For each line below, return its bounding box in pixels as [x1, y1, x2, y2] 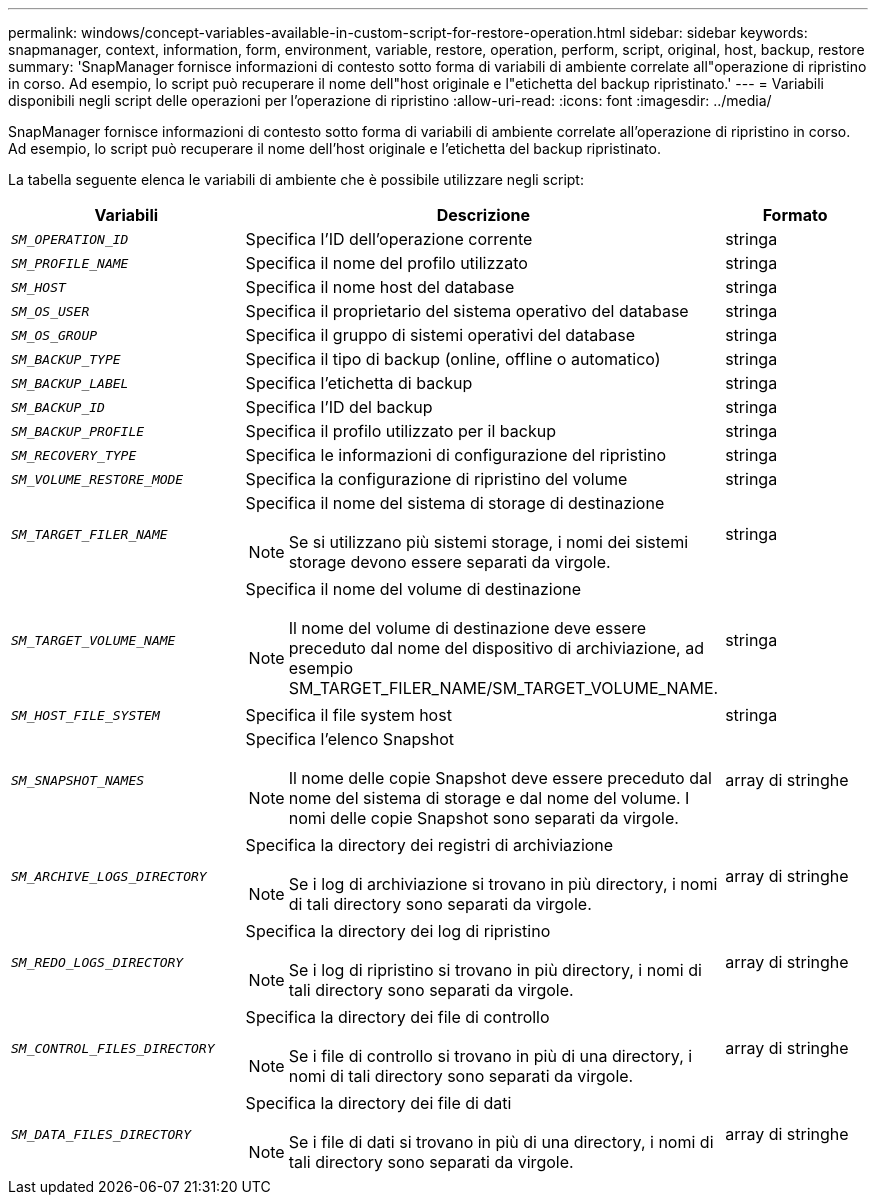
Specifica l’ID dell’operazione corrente [245, 229, 533, 249]
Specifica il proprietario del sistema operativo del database [245, 301, 689, 321]
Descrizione [436, 205, 530, 225]
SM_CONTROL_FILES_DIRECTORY [11, 1040, 215, 1056]
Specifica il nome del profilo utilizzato [245, 253, 528, 273]
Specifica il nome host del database [245, 277, 515, 297]
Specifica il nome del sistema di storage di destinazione [245, 493, 665, 513]
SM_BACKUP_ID [11, 399, 105, 415]
